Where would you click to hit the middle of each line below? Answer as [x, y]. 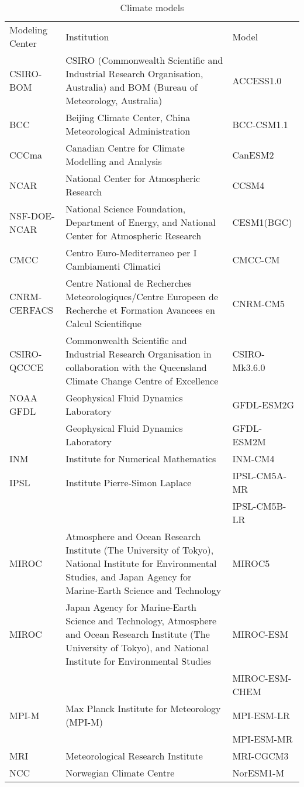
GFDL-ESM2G [263, 404]
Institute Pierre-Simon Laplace [129, 482]
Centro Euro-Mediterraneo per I [131, 252]
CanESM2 [253, 154]
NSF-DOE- [32, 215]
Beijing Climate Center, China [128, 117]
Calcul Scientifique [103, 323]
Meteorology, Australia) [114, 100]
